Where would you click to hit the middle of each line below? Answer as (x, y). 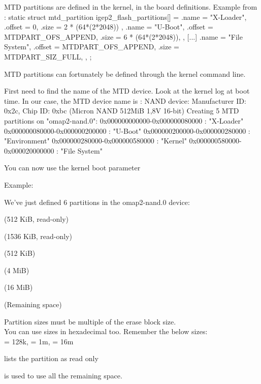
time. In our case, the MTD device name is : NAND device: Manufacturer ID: (125, 100)
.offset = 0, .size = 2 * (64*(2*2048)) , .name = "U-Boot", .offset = (109, 27)
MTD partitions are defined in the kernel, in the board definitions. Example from (131, 7)
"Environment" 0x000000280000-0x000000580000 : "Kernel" (95, 141)
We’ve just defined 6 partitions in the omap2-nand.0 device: (97, 202)
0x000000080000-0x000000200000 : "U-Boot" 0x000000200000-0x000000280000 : (127, 130)
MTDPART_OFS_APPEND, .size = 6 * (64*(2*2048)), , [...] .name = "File (123, 36)
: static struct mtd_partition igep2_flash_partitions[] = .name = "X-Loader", (125, 17)
